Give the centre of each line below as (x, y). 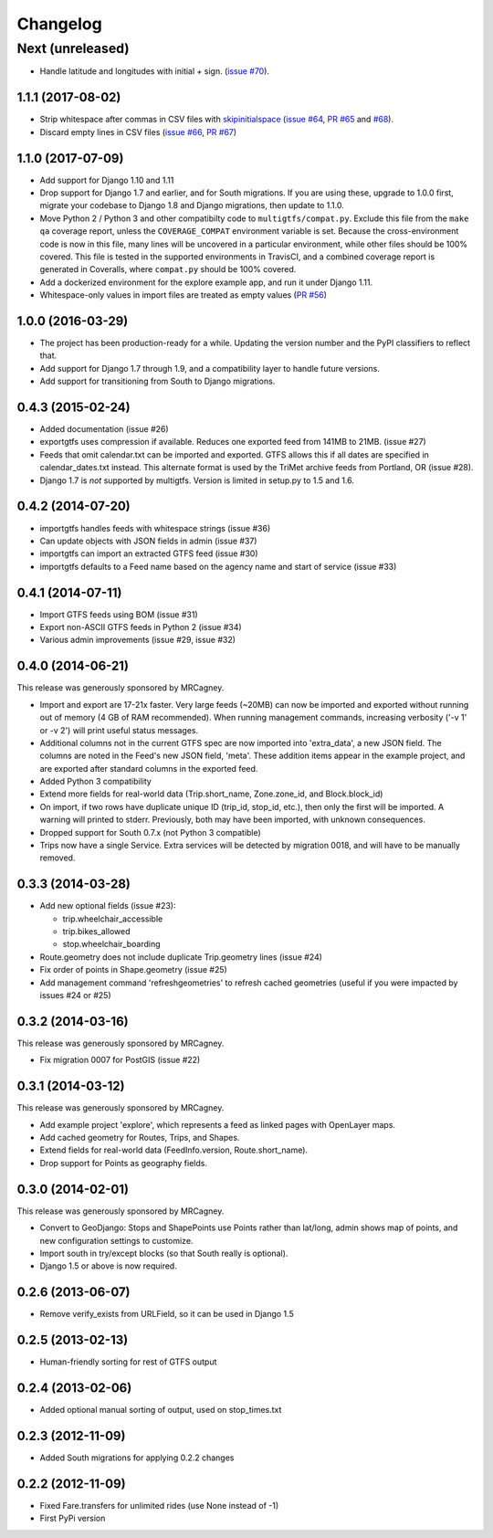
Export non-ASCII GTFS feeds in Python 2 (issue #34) (141, 627)
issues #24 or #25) (75, 995)
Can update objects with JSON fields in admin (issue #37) (148, 541)
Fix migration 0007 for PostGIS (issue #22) (120, 1060)
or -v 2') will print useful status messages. (119, 730)
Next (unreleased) (73, 48)
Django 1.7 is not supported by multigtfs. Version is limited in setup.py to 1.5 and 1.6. (197, 480)
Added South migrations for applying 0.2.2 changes (137, 1458)
